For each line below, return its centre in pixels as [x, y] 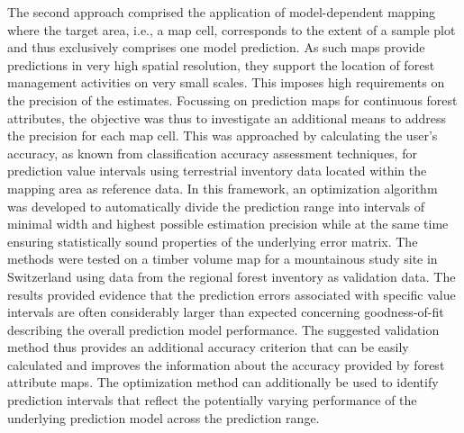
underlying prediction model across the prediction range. [164, 417]
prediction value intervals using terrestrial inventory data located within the [217, 171]
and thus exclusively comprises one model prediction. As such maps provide [216, 47]
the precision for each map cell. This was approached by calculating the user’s [223, 135]
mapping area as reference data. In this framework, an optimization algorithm [223, 188]
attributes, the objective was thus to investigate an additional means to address [227, 117]
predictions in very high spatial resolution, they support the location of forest [221, 64]
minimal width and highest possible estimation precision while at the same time [228, 224]
